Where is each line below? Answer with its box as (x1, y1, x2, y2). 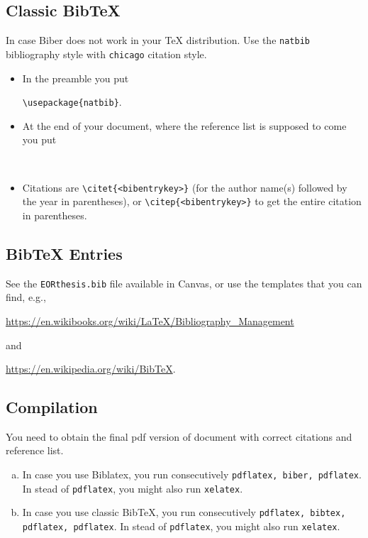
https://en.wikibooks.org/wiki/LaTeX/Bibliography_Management (6, 313, 294, 328)
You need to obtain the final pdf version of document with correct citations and (6, 429, 352, 444)
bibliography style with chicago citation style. (6, 46, 207, 61)
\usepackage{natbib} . (22, 94, 122, 109)
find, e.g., (6, 290, 46, 304)
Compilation (6, 396, 98, 418)
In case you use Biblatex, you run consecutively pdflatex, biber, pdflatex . (22, 467, 362, 482)
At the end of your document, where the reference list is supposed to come (22, 118, 347, 133)
